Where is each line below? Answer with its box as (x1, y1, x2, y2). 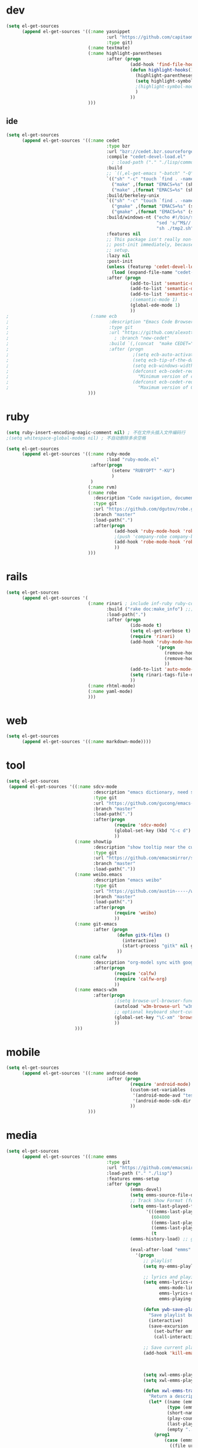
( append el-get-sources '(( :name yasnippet (21, 28, 131, 34)
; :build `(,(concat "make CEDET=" (6, 341, 194, 347)
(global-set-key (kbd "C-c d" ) (114, 828, 192, 834)
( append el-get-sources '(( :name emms (21, 1154, 117, 1160)
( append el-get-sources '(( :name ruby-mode (21, 451, 131, 457)
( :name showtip (74, 838, 112, 845)
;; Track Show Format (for (130, 1198, 196, 1203)
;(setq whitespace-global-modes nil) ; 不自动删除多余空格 (6, 435, 146, 441)
